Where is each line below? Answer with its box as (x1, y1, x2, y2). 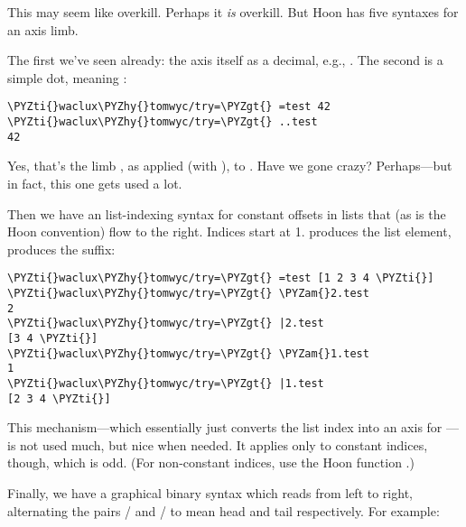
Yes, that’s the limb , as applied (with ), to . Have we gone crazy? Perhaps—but (7, 156, 452, 175)
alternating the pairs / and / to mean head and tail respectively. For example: (7, 501, 440, 520)
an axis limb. (7, 20, 79, 39)
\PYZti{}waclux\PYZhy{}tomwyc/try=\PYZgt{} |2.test (7, 317, 324, 330)
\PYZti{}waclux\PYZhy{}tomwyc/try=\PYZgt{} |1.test (7, 376, 324, 390)
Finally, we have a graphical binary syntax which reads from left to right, (7, 484, 413, 502)
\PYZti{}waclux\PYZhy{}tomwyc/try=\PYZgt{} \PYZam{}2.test (7, 286, 369, 300)
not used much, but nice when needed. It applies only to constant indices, (20, 435, 428, 454)
